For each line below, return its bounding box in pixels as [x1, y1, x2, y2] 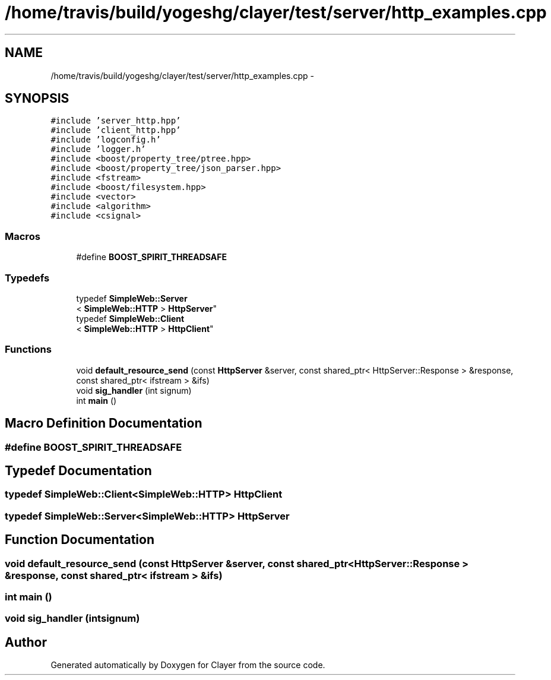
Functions [5, 343, 52, 356]
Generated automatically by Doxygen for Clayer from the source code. [50, 660, 325, 670]
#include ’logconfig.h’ [50, 135, 161, 145]
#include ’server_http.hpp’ [50, 116, 181, 126]
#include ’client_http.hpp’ [50, 125, 181, 135]
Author [5, 634, 47, 650]
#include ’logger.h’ [50, 144, 146, 154]
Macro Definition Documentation [5, 416, 202, 431]
